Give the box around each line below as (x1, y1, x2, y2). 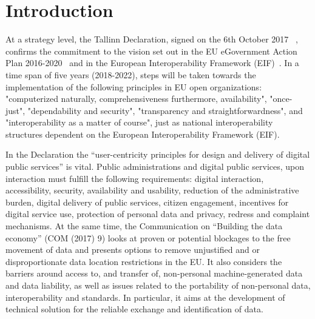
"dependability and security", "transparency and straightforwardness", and (27, 104, 303, 116)
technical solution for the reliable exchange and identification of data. (5, 303, 263, 315)
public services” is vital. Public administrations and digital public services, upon (5, 160, 305, 173)
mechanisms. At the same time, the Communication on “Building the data (5, 220, 283, 232)
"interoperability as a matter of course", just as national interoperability (5, 116, 273, 129)
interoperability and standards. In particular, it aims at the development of (5, 290, 285, 303)
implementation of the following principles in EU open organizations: (5, 80, 262, 93)
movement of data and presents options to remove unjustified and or (5, 243, 260, 256)
